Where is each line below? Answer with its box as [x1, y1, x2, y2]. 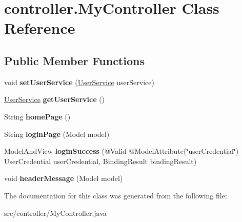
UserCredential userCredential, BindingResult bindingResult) [4, 155, 197, 166]
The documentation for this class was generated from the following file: [4, 190, 227, 200]
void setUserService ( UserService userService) [4, 76, 154, 87]
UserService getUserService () [4, 94, 105, 105]
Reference [4, 17, 75, 38]
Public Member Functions [4, 52, 145, 68]
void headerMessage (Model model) [4, 173, 123, 184]
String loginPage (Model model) [4, 128, 110, 139]
